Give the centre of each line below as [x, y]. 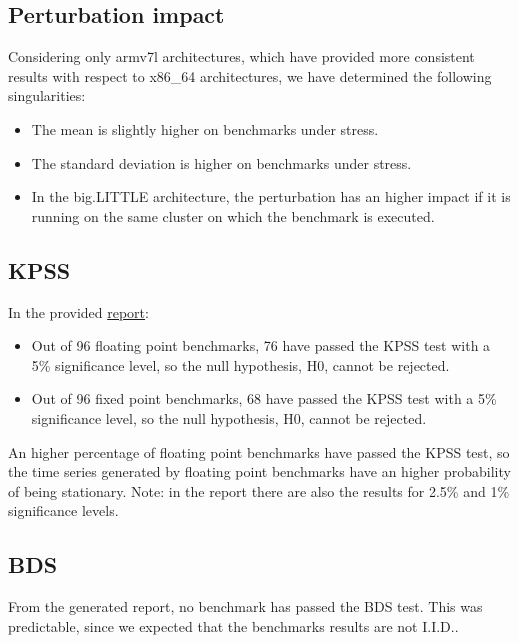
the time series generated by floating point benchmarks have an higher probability [259, 471]
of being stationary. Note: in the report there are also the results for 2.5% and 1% [259, 490]
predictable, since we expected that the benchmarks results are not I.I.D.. [233, 625]
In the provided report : [78, 311]
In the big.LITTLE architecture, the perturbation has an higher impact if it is [271, 196]
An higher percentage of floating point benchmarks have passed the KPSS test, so [259, 451]
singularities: [47, 95]
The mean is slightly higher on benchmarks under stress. [205, 128]
